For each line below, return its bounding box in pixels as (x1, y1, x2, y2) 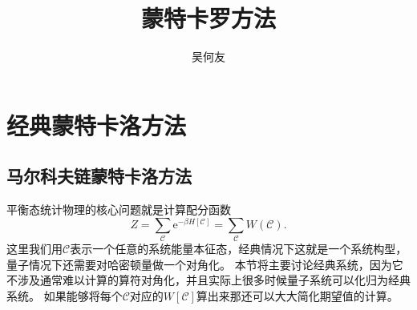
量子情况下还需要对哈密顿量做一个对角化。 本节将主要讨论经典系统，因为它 (6, 256, 403, 272)
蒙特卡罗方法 (140, 2, 276, 34)
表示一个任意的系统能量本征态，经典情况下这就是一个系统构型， (70, 240, 407, 257)
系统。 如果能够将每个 (6, 287, 123, 304)
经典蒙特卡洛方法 (6, 108, 187, 141)
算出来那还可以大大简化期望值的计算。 (196, 287, 399, 304)
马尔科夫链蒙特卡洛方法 (6, 163, 192, 188)
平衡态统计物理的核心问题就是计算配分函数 (6, 201, 231, 218)
